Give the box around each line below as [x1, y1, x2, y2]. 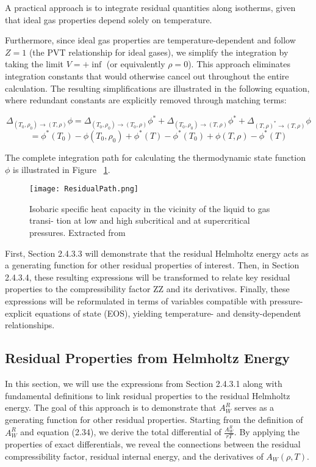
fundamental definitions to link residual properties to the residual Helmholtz [5, 389, 290, 402]
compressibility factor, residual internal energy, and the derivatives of [5, 450, 264, 462]
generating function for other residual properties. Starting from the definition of [5, 413, 303, 425]
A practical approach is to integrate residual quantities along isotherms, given [5, 1, 296, 13]
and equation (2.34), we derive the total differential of [20, 425, 221, 438]
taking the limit [5, 57, 64, 70]
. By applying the [234, 425, 300, 438]
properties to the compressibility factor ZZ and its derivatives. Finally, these [5, 282, 290, 295]
